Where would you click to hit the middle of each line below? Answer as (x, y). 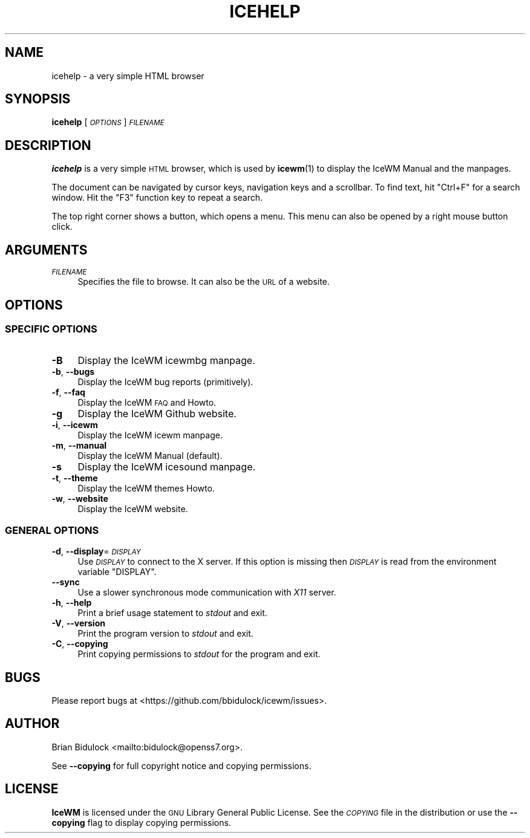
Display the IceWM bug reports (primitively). (165, 382)
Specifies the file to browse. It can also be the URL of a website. (204, 282)
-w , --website (80, 499)
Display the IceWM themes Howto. (146, 489)
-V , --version (78, 623)
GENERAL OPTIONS (52, 530)
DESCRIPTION (48, 145)
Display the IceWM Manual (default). (150, 456)
